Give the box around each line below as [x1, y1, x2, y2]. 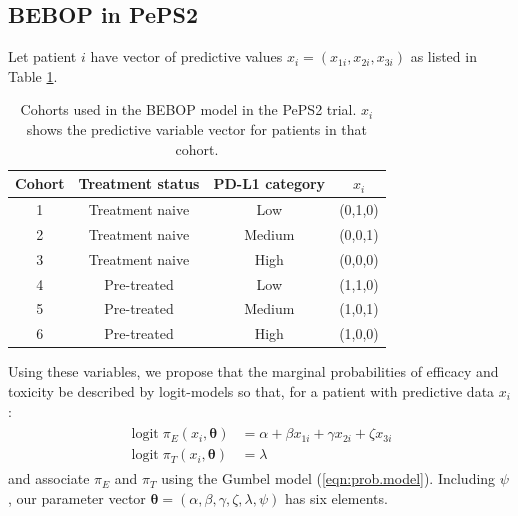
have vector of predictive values [90, 46, 283, 67]
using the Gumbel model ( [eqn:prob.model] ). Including [161, 468, 496, 489]
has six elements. [285, 487, 388, 508]
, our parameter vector [8, 487, 146, 508]
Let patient [8, 46, 77, 67]
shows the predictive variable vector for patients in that [26, 118, 368, 139]
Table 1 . [8, 65, 58, 86]
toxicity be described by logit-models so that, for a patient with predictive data [8, 380, 495, 401]
